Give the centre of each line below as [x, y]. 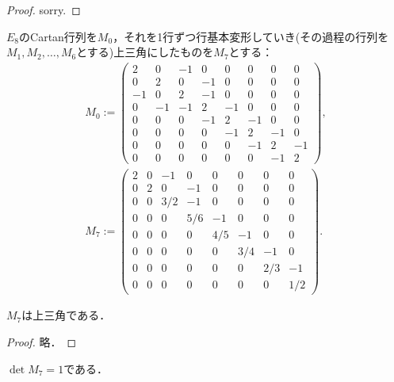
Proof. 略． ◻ [42, 342]
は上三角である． [66, 315]
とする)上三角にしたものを [145, 52]
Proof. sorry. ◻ [44, 10]
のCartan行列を [58, 36]
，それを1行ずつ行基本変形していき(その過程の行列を [251, 36]
